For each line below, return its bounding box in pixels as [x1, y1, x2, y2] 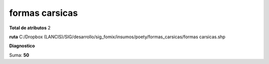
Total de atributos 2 [9, 25, 51, 31]
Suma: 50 [9, 52, 29, 58]
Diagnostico [9, 43, 35, 49]
